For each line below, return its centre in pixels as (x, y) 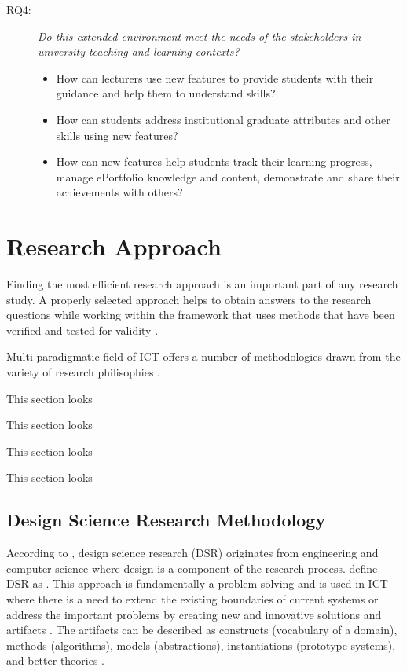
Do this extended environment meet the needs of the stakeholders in (200, 36)
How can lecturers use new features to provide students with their (215, 77)
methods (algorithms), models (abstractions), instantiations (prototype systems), (201, 645)
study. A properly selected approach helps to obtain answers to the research (189, 299)
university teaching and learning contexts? (139, 51)
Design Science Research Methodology (166, 520)
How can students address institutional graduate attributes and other (223, 119)
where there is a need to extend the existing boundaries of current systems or (192, 598)
